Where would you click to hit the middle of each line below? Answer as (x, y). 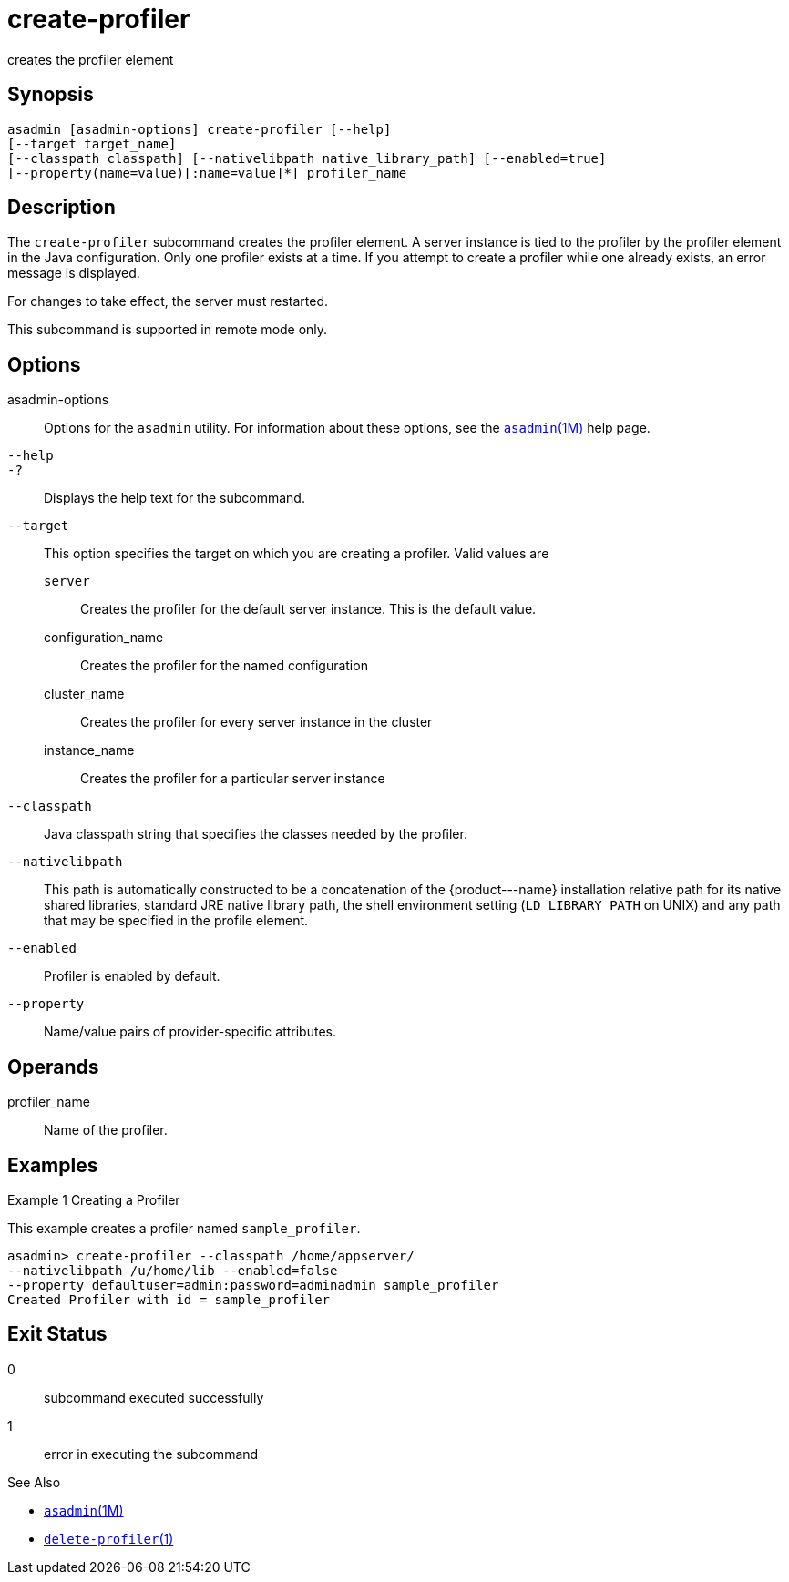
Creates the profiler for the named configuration (224, 666)
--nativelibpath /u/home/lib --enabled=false (173, 1270)
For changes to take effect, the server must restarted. (168, 301)
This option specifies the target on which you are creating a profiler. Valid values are (297, 554)
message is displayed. (74, 273)
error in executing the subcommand (151, 1454)
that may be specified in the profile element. (176, 921)
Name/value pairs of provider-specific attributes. (190, 1032)
